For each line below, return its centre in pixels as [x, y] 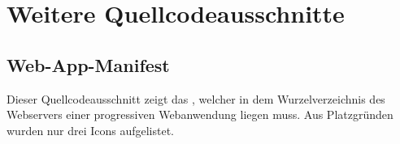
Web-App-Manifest [88, 64]
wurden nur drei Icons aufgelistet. [91, 130]
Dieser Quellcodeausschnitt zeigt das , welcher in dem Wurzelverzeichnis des [196, 98]
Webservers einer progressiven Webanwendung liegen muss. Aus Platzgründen [200, 114]
